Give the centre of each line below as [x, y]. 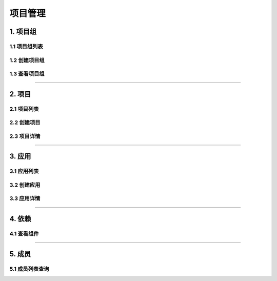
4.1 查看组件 [24, 234]
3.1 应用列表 [24, 171]
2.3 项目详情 [25, 136]
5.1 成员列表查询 [29, 269]
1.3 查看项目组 [27, 74]
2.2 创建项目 [25, 123]
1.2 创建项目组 [27, 60]
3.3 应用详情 [25, 198]
